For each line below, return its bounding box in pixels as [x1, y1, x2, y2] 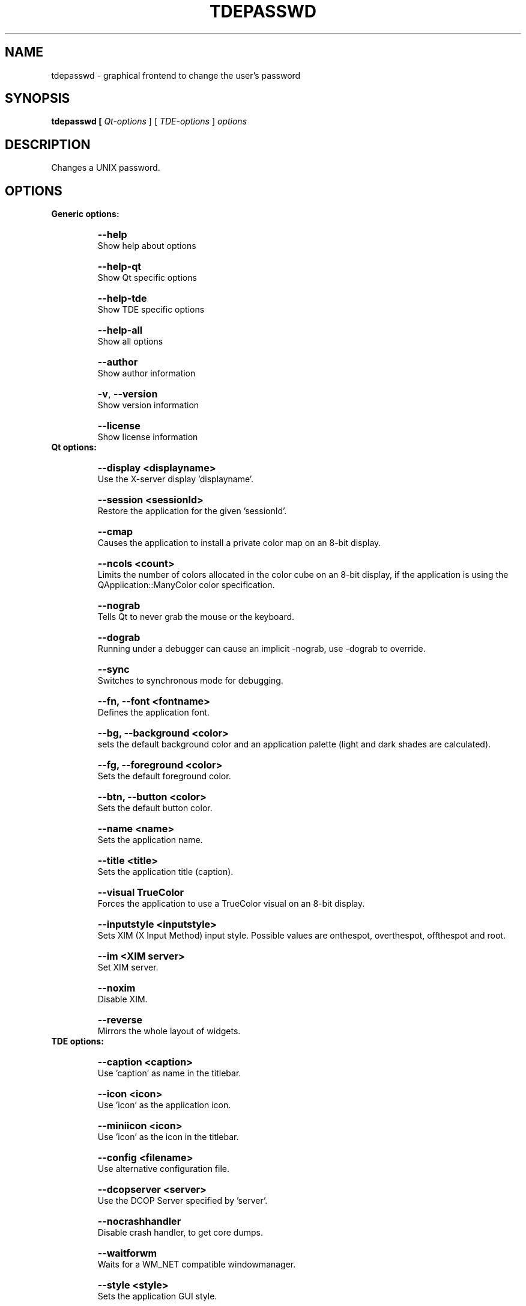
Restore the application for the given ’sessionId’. [97, 506, 287, 517]
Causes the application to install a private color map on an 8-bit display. [97, 538, 381, 548]
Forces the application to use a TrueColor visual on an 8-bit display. [97, 898, 365, 909]
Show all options [97, 336, 163, 347]
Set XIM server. [97, 962, 159, 973]
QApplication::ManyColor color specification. [97, 580, 275, 590]
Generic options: [51, 209, 119, 219]
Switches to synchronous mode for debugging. [97, 675, 283, 686]
